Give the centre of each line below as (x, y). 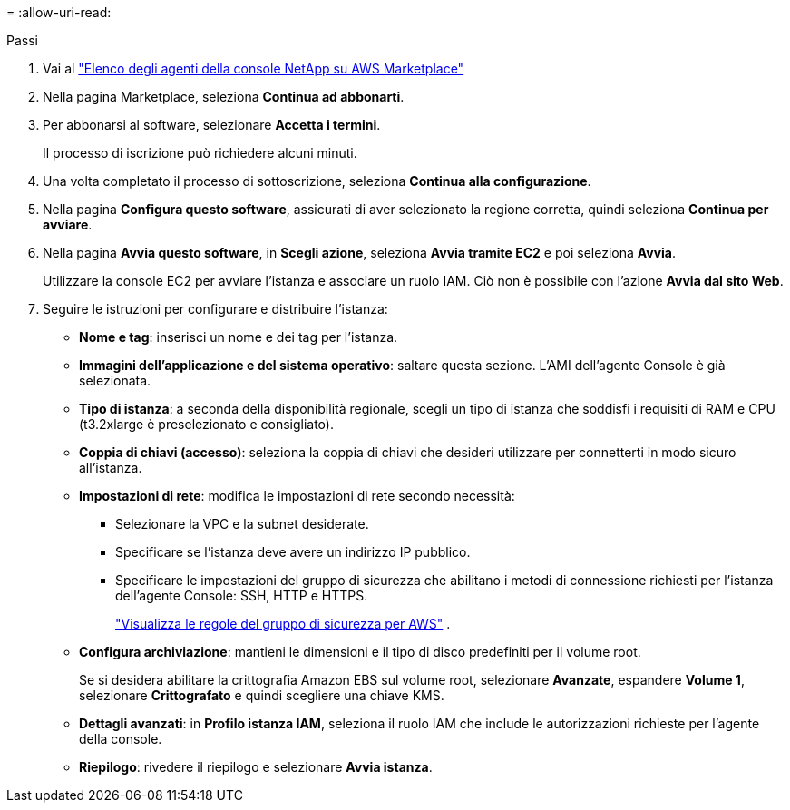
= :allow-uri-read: (59, 12)
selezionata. (115, 381)
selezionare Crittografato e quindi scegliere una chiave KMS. (262, 695)
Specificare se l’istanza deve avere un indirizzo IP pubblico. (293, 552)
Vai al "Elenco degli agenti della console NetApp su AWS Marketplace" (254, 68)
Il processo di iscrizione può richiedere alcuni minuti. (200, 153)
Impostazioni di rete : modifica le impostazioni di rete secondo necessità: (297, 496)
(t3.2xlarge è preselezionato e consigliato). (206, 424)
